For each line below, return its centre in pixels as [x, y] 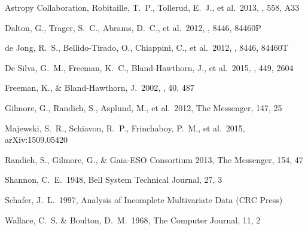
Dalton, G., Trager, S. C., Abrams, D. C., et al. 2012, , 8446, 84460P [133, 27]
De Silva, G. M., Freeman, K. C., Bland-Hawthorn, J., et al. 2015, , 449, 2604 [149, 67]
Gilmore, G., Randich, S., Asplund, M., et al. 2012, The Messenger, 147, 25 [144, 107]
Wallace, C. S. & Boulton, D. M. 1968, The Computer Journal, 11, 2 [133, 220]
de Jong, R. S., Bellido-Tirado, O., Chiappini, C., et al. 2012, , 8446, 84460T [147, 47]
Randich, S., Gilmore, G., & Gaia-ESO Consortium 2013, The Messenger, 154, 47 [154, 159]
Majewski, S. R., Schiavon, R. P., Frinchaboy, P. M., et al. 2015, [125, 128]
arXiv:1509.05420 [36, 139]
